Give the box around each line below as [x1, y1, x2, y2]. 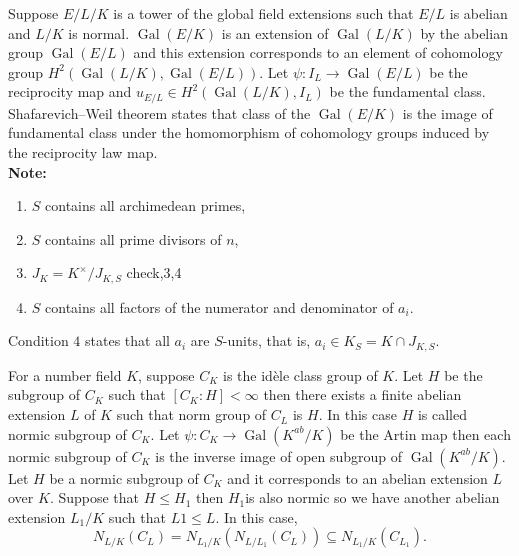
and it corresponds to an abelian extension [227, 467, 488, 488]
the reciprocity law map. [8, 142, 158, 163]
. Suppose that [49, 487, 140, 508]
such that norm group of [116, 404, 267, 425]
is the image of [402, 102, 493, 123]
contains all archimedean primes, [45, 195, 246, 216]
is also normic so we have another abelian [245, 487, 500, 508]
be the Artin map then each [340, 423, 511, 444]
